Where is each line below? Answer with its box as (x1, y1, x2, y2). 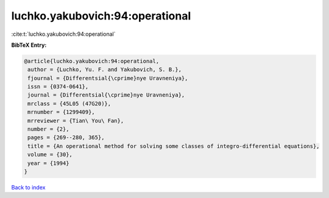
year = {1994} (27, 160, 69, 166)
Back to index (11, 183, 46, 191)
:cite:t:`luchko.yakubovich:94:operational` (11, 30, 116, 38)
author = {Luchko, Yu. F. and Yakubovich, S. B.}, (27, 66, 182, 73)
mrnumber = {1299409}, (27, 109, 96, 115)
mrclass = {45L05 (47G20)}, (27, 100, 111, 107)
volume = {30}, (27, 151, 73, 158)
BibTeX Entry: (11, 41, 47, 49)
